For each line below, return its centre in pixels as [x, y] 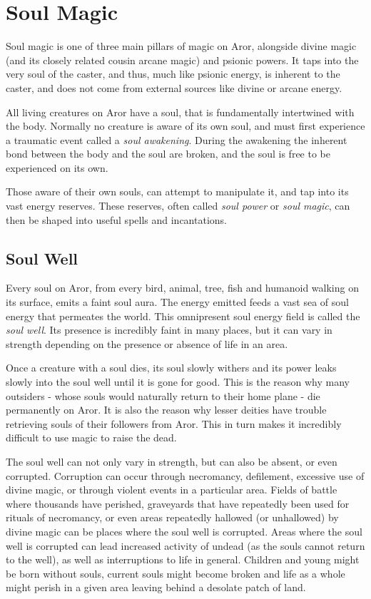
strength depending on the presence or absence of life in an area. [147, 343]
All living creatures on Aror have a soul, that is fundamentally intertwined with [180, 112]
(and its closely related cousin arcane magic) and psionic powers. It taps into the [182, 60]
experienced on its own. [57, 167]
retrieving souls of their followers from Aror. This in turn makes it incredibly [174, 423]
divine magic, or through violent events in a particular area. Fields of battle [172, 490]
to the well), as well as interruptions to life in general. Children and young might [183, 559]
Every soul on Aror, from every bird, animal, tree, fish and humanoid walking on [182, 288]
